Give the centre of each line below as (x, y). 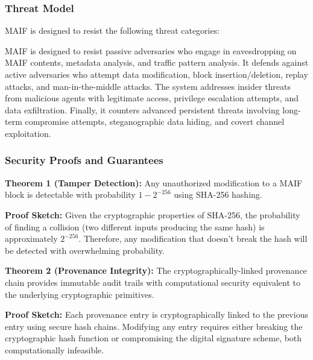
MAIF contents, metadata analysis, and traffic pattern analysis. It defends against (157, 62)
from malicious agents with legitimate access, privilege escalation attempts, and (152, 98)
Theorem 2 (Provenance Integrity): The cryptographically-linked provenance (156, 270)
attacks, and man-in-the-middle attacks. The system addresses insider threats (148, 86)
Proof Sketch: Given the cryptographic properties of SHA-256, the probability (153, 214)
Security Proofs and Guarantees (84, 160)
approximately (31, 238)
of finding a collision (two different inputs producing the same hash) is (135, 226)
